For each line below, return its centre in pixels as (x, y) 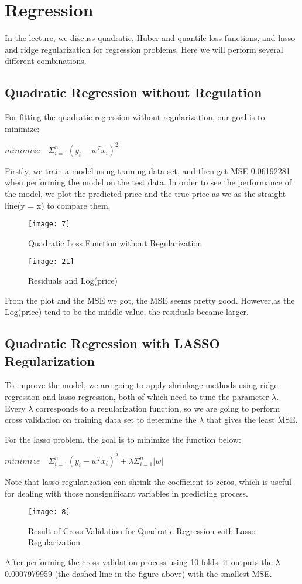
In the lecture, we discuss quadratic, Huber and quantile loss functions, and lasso (150, 38)
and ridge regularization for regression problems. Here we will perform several (144, 49)
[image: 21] (51, 262)
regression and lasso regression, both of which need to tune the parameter (137, 397)
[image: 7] (49, 224)
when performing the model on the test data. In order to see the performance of (148, 182)
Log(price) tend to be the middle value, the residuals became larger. (127, 312)
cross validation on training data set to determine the (101, 420)
